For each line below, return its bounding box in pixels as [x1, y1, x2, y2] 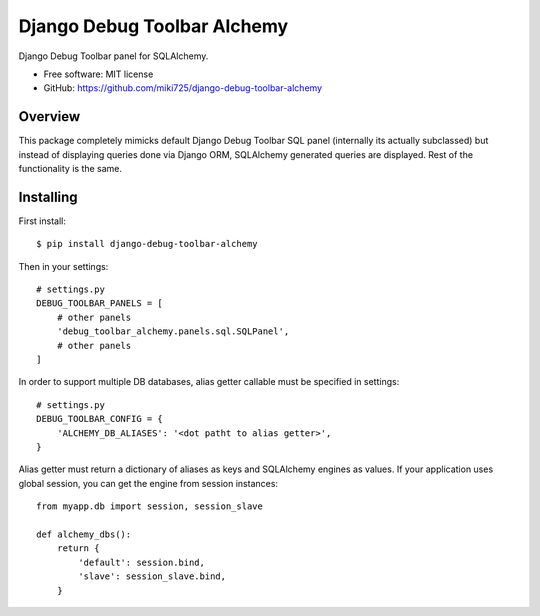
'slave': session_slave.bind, [78, 571, 227, 582]
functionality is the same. [18, 163, 123, 175]
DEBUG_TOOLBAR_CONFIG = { [36, 413, 164, 425]
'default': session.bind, [78, 556, 205, 568]
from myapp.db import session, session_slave [36, 501, 264, 512]
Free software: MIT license [43, 68, 154, 80]
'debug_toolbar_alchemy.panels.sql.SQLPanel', [56, 326, 290, 337]
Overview [18, 108, 81, 125]
